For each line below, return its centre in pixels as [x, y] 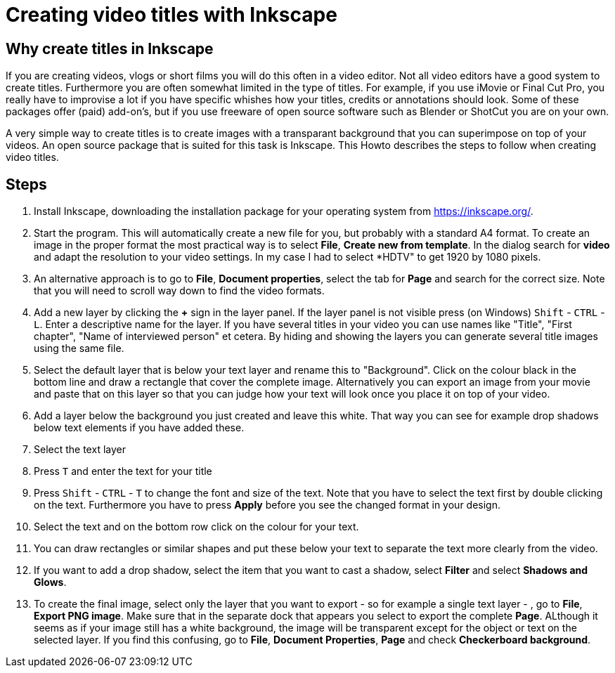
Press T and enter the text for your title [123, 471]
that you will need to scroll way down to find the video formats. [179, 291]
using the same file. [79, 348]
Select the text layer [80, 450]
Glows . [50, 582]
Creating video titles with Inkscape [171, 15]
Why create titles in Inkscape [110, 48]
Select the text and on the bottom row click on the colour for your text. [196, 527]
